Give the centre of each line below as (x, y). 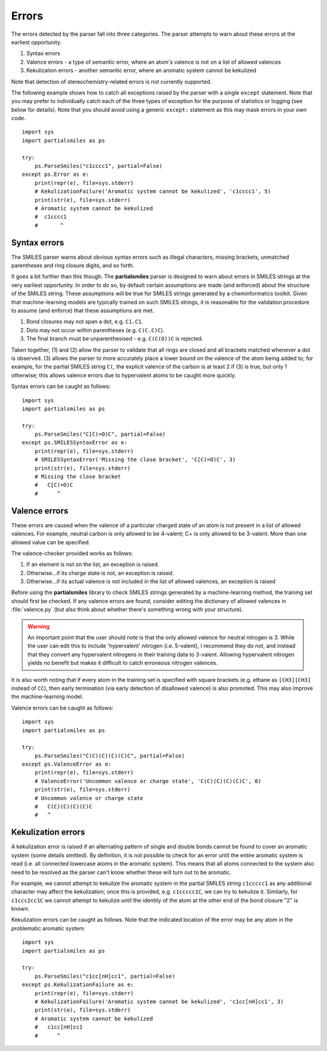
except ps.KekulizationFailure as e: (78, 985)
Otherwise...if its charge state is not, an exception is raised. (100, 573)
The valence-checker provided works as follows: (72, 553)
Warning (38, 626)
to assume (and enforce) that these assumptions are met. (83, 310)
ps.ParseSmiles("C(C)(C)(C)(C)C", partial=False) (109, 756)
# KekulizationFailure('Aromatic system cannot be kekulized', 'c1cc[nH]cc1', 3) (159, 1001)
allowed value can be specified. (51, 542)
